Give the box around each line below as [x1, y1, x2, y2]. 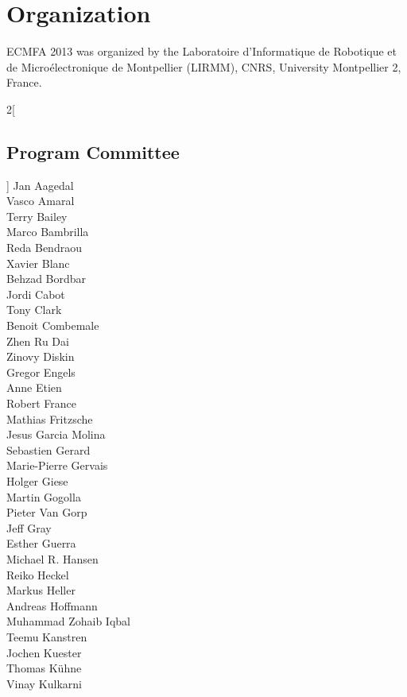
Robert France [6, 395, 76, 412]
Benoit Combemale [6, 317, 99, 334]
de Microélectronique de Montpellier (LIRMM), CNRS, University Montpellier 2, [6, 58, 401, 75]
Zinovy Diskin [6, 348, 75, 365]
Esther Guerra [6, 535, 76, 552]
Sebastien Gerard [6, 441, 91, 458]
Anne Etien [6, 379, 62, 396]
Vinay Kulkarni [6, 675, 82, 691]
